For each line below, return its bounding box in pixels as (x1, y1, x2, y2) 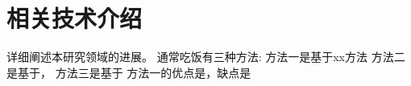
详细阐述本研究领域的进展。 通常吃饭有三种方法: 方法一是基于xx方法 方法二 (6, 48, 405, 65)
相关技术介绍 (6, 2, 143, 35)
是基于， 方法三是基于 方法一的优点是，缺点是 (6, 63, 251, 80)
